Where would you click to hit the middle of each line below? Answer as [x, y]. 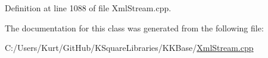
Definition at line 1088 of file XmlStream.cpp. [88, 8]
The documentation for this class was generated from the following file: [134, 28]
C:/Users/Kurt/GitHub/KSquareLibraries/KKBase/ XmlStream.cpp [129, 48]
